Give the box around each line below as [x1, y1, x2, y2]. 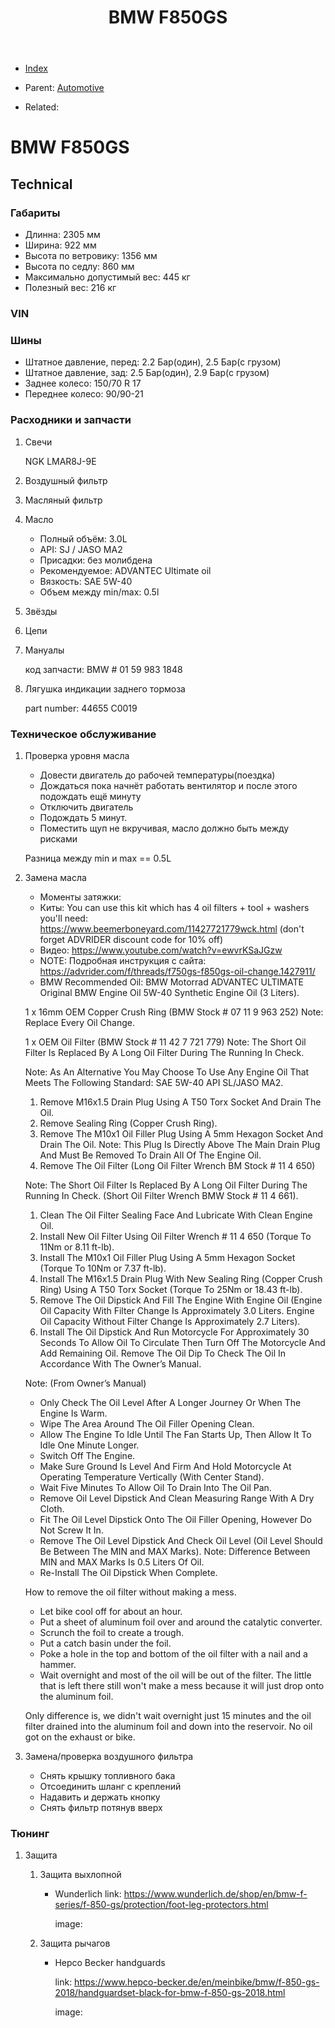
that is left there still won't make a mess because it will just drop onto [39, 1679, 325, 1691]
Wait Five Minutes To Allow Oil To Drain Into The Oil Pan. [39, 1481, 272, 1493]
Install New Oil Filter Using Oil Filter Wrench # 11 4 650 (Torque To [39, 1230, 312, 1242]
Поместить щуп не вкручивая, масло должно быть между [39, 822, 290, 834]
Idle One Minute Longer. [39, 1439, 140, 1451]
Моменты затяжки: [39, 891, 122, 903]
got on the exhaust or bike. [24, 1731, 136, 1743]
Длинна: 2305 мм [24, 229, 101, 241]
